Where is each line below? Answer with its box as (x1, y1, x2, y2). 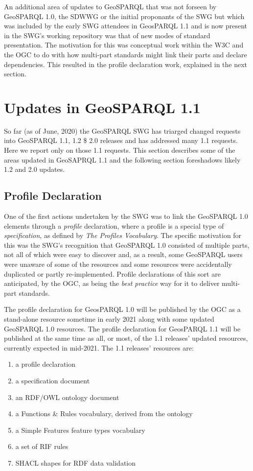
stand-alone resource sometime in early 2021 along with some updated (4, 313, 214, 324)
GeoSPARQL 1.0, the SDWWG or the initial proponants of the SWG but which (4, 11, 245, 21)
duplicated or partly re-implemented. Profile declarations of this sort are (4, 268, 221, 279)
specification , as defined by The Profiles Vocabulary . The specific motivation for (4, 230, 242, 240)
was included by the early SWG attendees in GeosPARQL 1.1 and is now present (4, 21, 248, 31)
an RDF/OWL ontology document (15, 392, 119, 402)
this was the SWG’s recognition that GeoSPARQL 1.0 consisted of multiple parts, (4, 239, 250, 250)
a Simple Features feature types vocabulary (15, 424, 145, 435)
